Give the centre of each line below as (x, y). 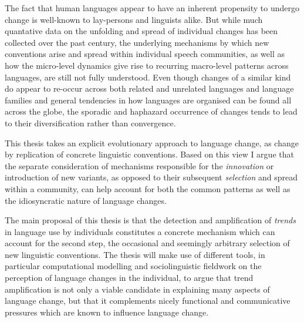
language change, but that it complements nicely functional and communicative (148, 301)
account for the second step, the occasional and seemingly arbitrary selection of (147, 243)
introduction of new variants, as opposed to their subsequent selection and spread (151, 177)
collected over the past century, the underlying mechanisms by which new (137, 42)
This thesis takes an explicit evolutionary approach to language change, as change (152, 142)
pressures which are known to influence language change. (107, 312)
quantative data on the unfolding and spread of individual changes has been (141, 31)
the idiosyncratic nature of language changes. (86, 200)
